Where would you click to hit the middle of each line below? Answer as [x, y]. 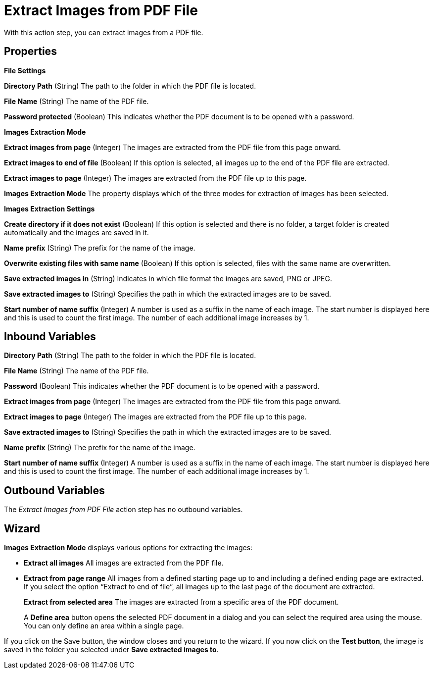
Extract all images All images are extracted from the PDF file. [124, 563]
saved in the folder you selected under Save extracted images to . [111, 650]
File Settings [25, 70]
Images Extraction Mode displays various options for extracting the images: [128, 548]
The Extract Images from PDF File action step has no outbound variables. [123, 510]
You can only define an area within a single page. [104, 626]
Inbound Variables [50, 337]
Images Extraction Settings [49, 208]
